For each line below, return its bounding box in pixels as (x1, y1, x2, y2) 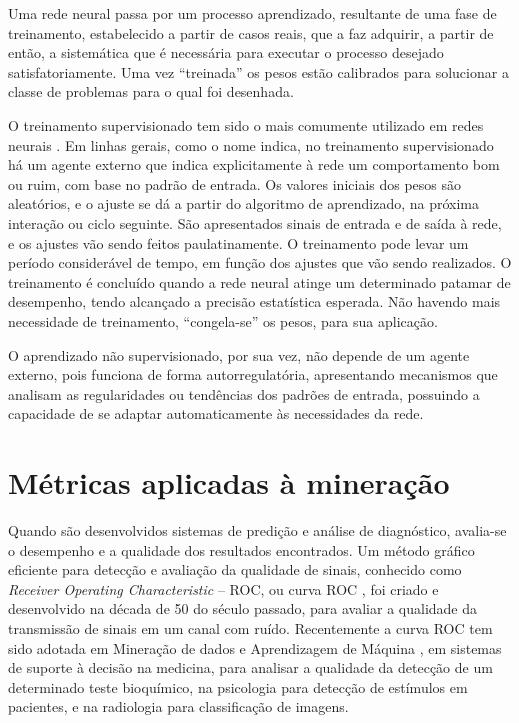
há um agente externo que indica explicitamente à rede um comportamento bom (8, 154, 500, 175)
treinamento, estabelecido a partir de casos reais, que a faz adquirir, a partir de (8, 22, 494, 43)
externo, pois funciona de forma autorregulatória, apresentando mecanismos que (8, 364, 498, 385)
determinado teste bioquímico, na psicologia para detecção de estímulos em (8, 676, 468, 697)
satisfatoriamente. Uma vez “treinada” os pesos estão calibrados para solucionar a (8, 61, 509, 82)
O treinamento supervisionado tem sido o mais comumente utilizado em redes (8, 114, 484, 135)
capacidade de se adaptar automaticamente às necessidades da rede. (8, 403, 424, 424)
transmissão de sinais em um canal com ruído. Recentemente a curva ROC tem (8, 617, 493, 638)
